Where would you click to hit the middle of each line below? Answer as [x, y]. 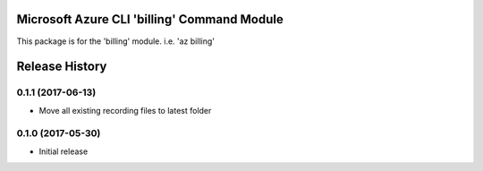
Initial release [64, 151]
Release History [62, 67]
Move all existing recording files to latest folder [125, 110]
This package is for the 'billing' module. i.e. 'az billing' [115, 41]
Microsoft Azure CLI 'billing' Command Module [150, 19]
